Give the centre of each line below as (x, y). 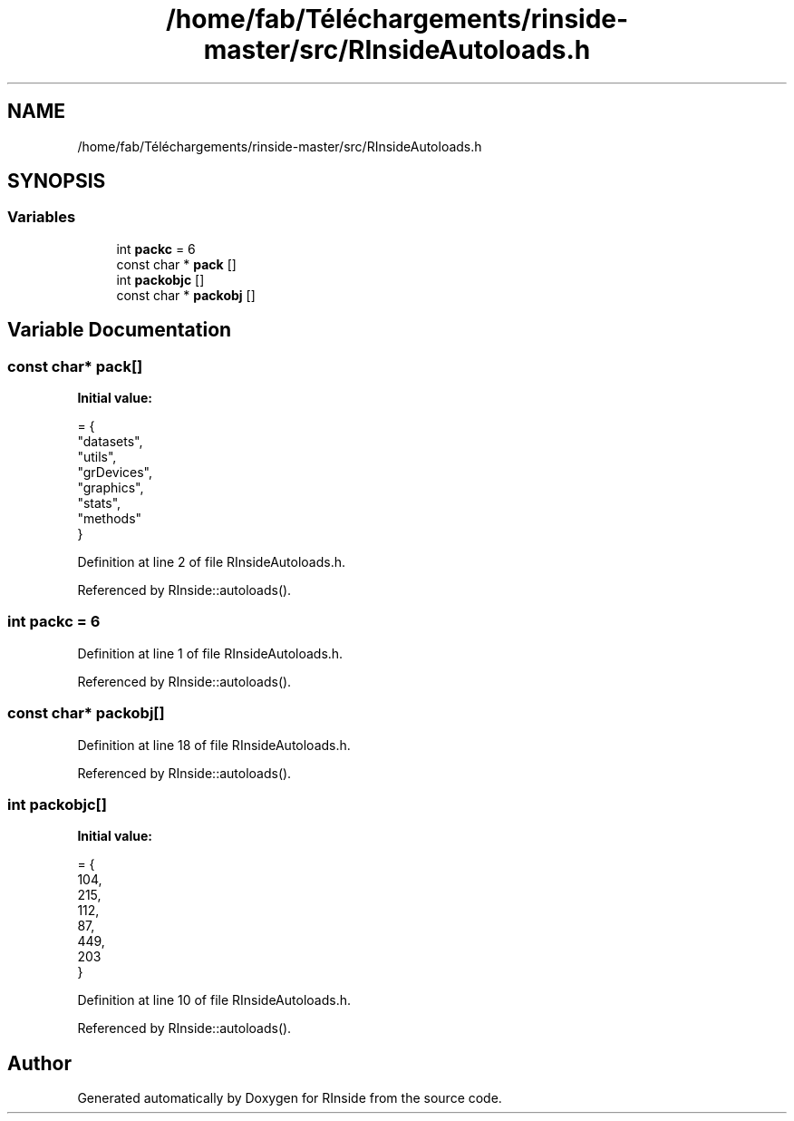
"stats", (99, 503)
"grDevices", (115, 473)
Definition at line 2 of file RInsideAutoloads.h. (211, 562)
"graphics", (111, 488)
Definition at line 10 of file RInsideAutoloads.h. (214, 1000)
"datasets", (110, 442)
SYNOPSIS (57, 181)
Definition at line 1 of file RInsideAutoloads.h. (210, 653)
